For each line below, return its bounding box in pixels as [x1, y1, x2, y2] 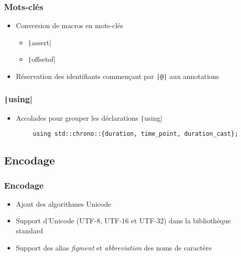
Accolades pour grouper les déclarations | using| [16, 112, 163, 123]
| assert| [28, 37, 51, 47]
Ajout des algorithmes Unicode [16, 198, 111, 209]
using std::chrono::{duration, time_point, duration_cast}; [33, 130, 238, 138]
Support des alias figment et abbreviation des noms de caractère [16, 242, 212, 252]
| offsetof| [28, 54, 56, 64]
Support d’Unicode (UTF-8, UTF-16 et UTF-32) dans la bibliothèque [16, 215, 231, 226]
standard [16, 225, 43, 236]
